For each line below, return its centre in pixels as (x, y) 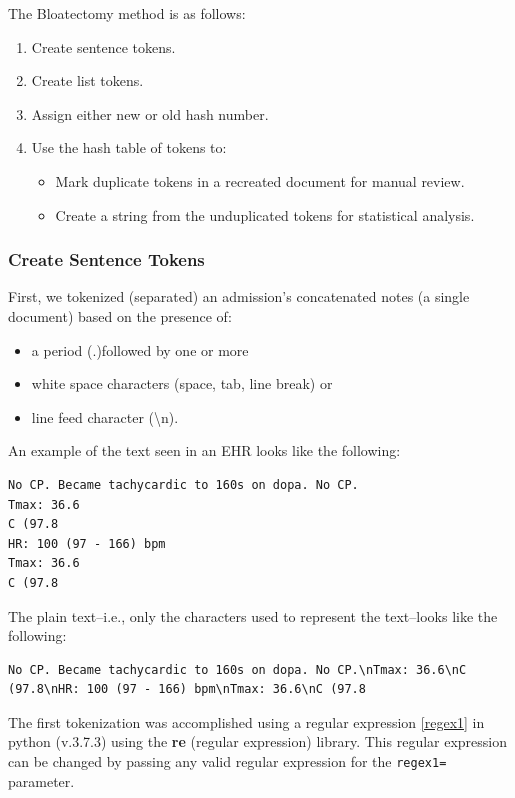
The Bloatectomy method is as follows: (127, 13)
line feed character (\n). (105, 416)
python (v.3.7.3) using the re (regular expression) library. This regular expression (258, 741)
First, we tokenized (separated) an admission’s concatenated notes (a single (239, 296)
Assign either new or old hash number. (150, 113)
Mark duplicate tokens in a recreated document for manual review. (260, 180)
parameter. (41, 780)
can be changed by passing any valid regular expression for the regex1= (227, 761)
